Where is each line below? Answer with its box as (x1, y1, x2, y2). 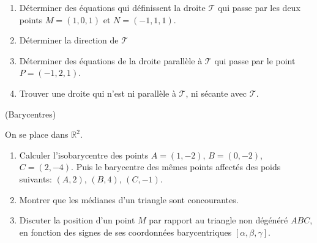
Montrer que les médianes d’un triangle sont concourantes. (19, 193, 239, 206)
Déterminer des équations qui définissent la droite (19, 1, 206, 13)
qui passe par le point (214, 54, 296, 67)
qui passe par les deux (217, 1, 300, 13)
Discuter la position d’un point (19, 214, 135, 226)
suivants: (19, 172, 52, 185)
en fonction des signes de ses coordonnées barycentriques (19, 225, 232, 238)
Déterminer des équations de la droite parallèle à (19, 54, 203, 67)
